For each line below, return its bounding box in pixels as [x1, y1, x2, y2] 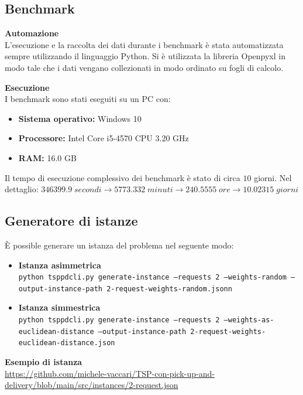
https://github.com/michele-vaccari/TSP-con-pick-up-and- [5, 367, 215, 379]
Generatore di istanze [5, 212, 138, 230]
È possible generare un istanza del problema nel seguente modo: [5, 239, 234, 251]
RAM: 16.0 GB [18, 151, 77, 164]
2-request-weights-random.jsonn [106, 284, 232, 293]
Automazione [5, 27, 59, 39]
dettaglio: [5, 183, 39, 195]
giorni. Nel [254, 171, 292, 183]
